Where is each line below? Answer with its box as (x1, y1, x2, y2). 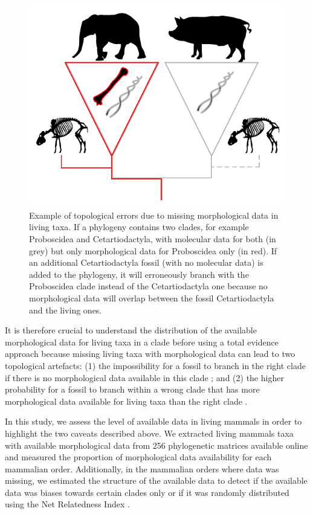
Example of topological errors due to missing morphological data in (29, 208, 279, 221)
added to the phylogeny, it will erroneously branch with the (29, 268, 249, 280)
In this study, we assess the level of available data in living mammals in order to (5, 415, 302, 428)
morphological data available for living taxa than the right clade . (5, 394, 248, 407)
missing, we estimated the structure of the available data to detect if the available (5, 474, 308, 487)
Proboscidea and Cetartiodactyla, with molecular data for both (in (29, 233, 276, 245)
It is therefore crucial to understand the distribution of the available (5, 324, 257, 336)
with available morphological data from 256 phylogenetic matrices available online (5, 439, 308, 451)
